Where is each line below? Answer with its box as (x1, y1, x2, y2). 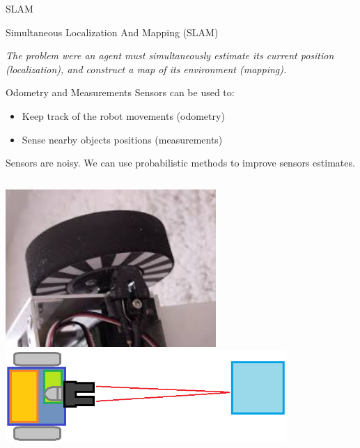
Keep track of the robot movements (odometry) (22, 108, 225, 123)
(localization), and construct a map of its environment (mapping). (6, 61, 287, 76)
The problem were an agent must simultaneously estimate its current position (6, 48, 334, 63)
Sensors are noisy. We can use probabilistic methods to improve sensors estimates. (6, 155, 355, 170)
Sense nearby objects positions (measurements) (22, 132, 223, 146)
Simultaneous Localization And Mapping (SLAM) (6, 24, 219, 39)
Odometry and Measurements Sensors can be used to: (6, 85, 235, 100)
